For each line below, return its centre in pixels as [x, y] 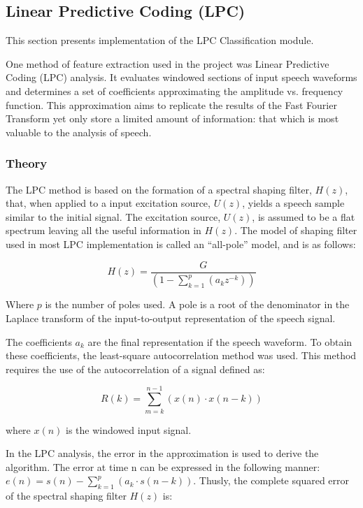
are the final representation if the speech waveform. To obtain [220, 341]
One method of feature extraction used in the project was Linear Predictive [168, 63]
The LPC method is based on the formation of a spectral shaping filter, [159, 189]
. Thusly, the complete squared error [271, 480]
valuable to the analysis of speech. [79, 132]
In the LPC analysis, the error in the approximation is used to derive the [162, 453]
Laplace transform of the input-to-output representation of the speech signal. [171, 318]
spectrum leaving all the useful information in [104, 230]
